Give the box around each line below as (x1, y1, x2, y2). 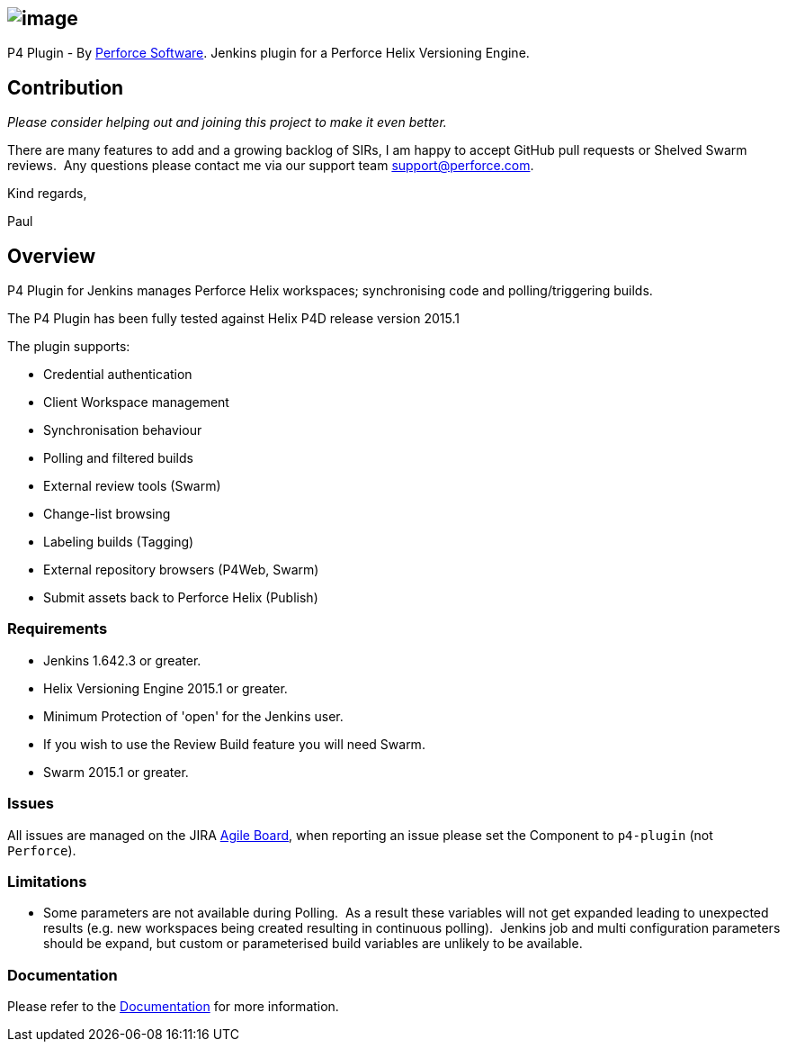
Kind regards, (7, 185, 87, 202)
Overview (7, 244, 96, 267)
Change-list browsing (43, 506, 171, 522)
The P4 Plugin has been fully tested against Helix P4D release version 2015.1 (7, 311, 460, 327)
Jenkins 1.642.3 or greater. (43, 652, 201, 668)
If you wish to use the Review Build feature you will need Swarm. (43, 736, 425, 752)
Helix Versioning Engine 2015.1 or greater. (43, 680, 288, 696)
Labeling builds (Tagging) (43, 534, 194, 550)
